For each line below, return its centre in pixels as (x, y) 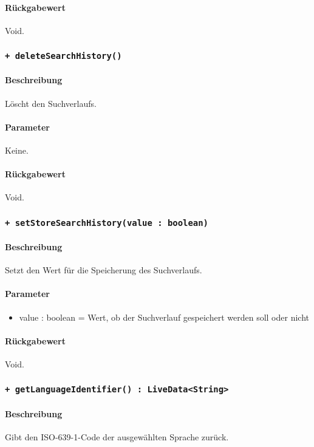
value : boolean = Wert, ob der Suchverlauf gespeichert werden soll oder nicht (164, 317)
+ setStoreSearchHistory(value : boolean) (107, 223)
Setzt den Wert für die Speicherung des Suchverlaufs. (104, 270)
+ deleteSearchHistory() (63, 56)
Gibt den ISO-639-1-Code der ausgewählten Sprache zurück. (117, 436)
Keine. (17, 150)
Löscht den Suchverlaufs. (51, 103)
